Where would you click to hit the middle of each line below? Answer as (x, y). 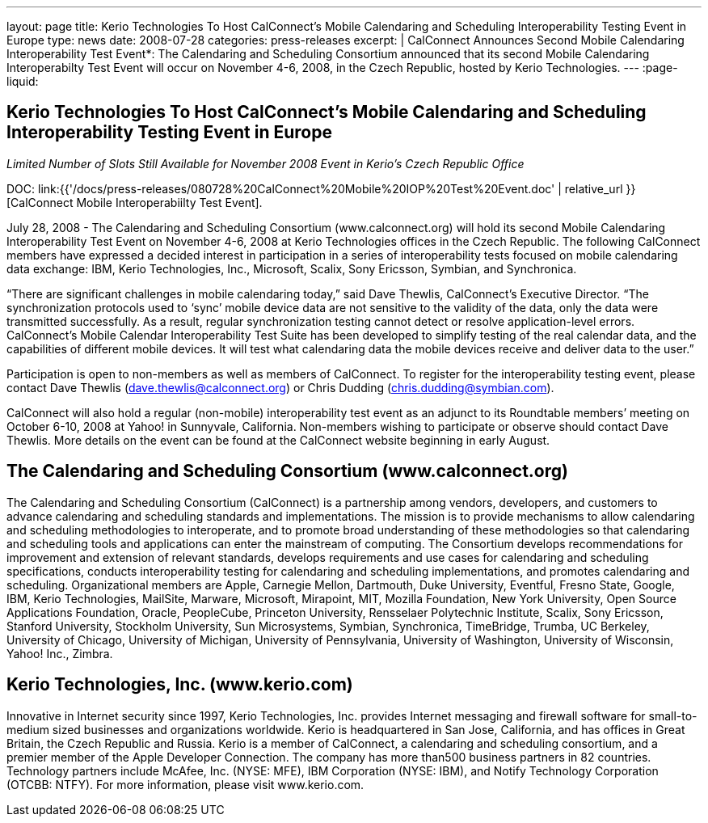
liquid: (23, 81)
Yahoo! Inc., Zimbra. (60, 653)
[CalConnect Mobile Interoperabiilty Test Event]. (135, 202)
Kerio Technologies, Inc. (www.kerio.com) (180, 685)
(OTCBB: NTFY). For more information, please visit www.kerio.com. (185, 784)
